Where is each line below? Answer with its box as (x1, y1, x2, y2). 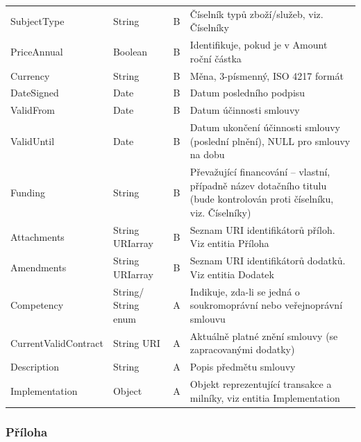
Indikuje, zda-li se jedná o (190, 284, 300, 298)
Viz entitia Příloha (190, 236, 269, 250)
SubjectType (10, 13, 65, 28)
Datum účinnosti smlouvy (190, 103, 300, 117)
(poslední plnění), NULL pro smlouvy (190, 133, 351, 148)
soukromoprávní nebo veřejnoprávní (190, 298, 343, 312)
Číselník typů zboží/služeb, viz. (190, 6, 324, 21)
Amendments (10, 260, 67, 275)
